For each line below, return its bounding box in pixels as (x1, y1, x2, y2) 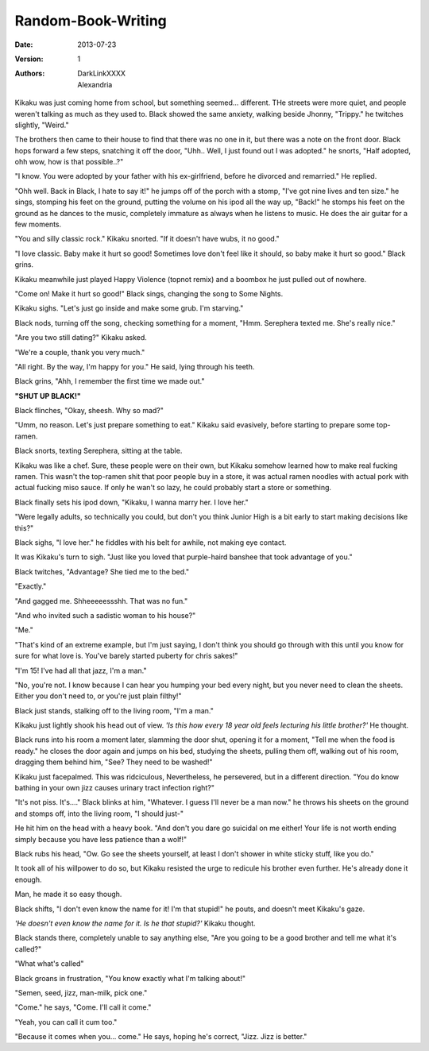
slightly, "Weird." (14, 120, 69, 129)
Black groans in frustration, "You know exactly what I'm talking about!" (14, 973, 246, 983)
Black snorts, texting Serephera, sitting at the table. (14, 446, 183, 456)
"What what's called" (14, 959, 84, 968)
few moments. (14, 219, 62, 230)
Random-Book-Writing (14, 12, 167, 29)
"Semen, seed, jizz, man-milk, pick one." (14, 987, 148, 997)
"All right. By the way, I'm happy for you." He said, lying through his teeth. (14, 361, 255, 371)
